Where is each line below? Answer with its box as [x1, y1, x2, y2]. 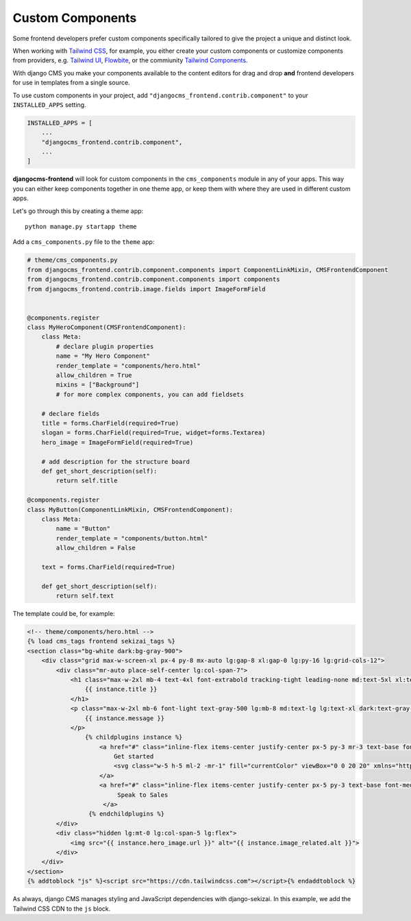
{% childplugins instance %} [84, 733, 183, 741]
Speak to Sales [117, 791, 169, 798]
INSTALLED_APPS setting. [12, 100, 86, 109]
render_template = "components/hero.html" [55, 362, 201, 369]
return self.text [55, 592, 114, 600]
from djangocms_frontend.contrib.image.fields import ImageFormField [27, 285, 266, 293]
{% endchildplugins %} [88, 810, 164, 818]
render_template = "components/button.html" [55, 535, 208, 542]
